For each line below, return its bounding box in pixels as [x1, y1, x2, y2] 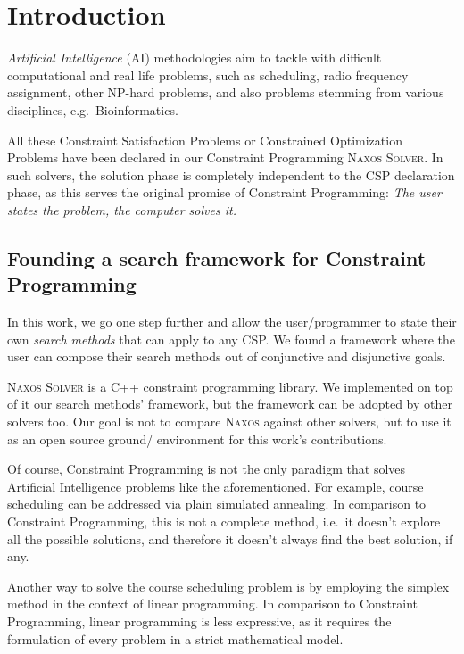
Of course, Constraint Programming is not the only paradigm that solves [7, 459, 406, 478]
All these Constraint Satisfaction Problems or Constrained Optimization [7, 130, 402, 149]
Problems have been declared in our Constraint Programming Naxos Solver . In [7, 148, 443, 167]
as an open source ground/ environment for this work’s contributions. [7, 429, 387, 448]
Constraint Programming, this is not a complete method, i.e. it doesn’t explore [7, 512, 441, 530]
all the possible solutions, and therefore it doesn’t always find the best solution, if [7, 529, 453, 548]
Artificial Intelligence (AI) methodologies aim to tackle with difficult [7, 48, 382, 67]
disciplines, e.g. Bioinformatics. [7, 100, 178, 119]
